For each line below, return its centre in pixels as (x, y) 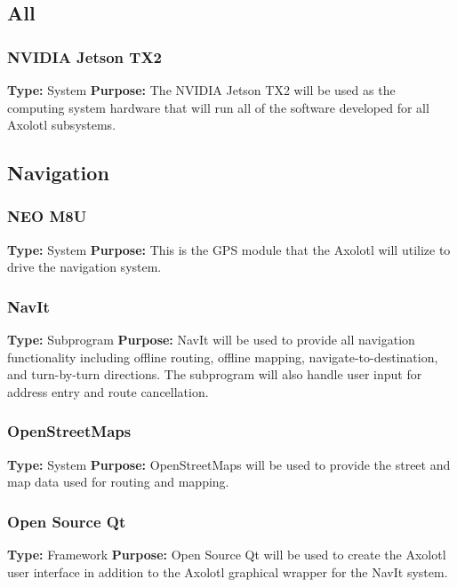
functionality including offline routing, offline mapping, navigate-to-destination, (223, 357)
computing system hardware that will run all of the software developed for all (218, 107)
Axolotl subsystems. (62, 125)
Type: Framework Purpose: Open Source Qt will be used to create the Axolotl (227, 555)
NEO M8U (47, 216)
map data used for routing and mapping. (118, 482)
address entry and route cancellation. (108, 391)
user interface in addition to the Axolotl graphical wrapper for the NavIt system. (228, 571)
